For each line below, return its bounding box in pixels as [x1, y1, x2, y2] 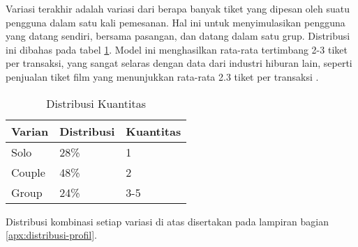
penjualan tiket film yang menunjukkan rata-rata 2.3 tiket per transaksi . [6, 69, 319, 83]
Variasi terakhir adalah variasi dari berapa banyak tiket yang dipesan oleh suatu [6, 1, 350, 15]
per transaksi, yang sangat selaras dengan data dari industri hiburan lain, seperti [6, 56, 352, 70]
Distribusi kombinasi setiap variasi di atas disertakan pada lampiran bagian [6, 214, 329, 228]
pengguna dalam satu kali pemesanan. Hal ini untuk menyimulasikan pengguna [6, 15, 345, 29]
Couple [11, 164, 45, 180]
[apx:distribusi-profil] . [6, 228, 97, 242]
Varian [11, 122, 49, 139]
